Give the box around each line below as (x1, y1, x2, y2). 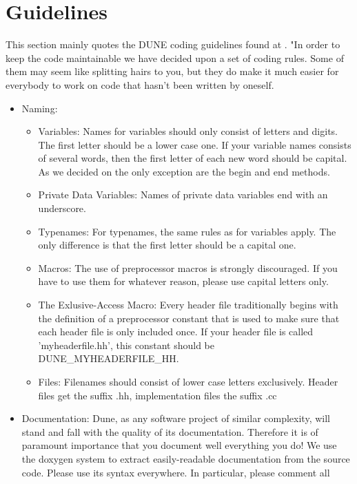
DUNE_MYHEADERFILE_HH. (38, 351, 179, 366)
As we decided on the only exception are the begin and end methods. (38, 164, 330, 178)
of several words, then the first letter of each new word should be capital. (38, 151, 347, 165)
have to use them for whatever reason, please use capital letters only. (38, 274, 329, 288)
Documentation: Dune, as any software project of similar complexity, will (21, 411, 330, 425)
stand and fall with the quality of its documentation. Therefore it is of (21, 424, 318, 439)
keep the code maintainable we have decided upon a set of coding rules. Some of (6, 50, 344, 65)
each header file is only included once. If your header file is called (38, 324, 314, 339)
